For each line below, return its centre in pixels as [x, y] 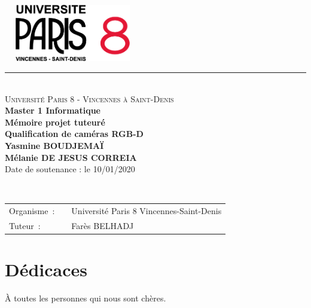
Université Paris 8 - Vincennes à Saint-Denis [89, 98]
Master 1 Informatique [53, 110]
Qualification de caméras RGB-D [74, 134]
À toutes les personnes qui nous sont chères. [86, 298]
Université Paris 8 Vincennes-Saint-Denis [147, 211]
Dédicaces [46, 269]
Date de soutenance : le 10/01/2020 [70, 169]
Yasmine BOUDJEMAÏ [54, 146]
